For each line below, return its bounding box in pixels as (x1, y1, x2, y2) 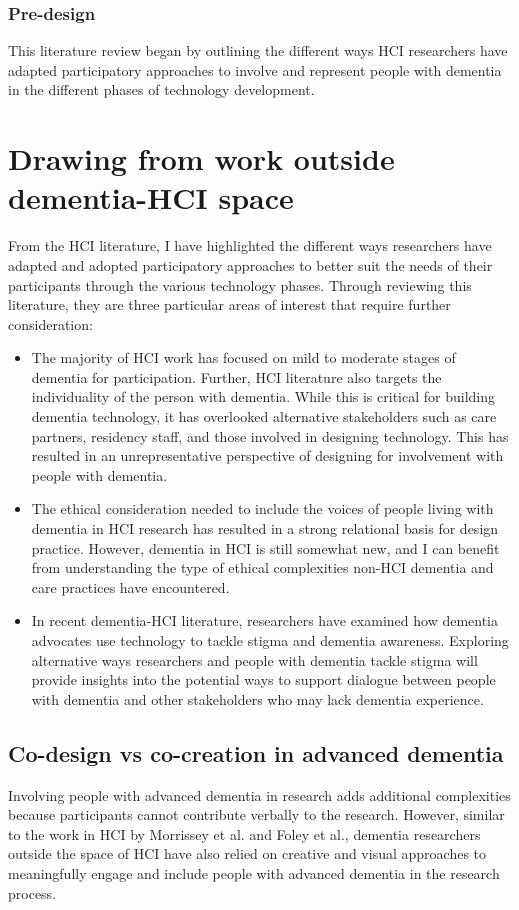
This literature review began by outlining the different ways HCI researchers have (8, 40, 508, 61)
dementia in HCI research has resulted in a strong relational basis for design (31, 518, 499, 539)
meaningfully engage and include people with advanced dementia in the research (8, 862, 500, 883)
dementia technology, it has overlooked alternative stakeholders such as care (31, 406, 497, 427)
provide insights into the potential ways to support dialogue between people (31, 669, 496, 690)
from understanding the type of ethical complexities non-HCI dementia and (31, 557, 494, 578)
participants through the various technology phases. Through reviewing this (8, 274, 472, 295)
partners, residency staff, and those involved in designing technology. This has (31, 425, 509, 446)
